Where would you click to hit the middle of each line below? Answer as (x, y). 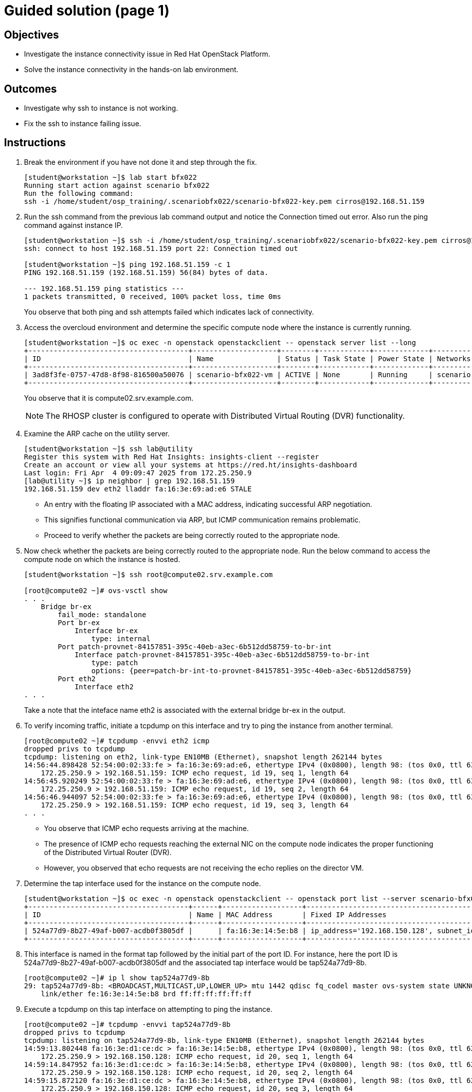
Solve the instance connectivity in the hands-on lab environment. (131, 70)
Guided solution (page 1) (87, 11)
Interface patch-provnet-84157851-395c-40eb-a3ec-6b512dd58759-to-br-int (222, 654)
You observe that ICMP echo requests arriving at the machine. (146, 828)
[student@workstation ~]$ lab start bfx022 (110, 177)
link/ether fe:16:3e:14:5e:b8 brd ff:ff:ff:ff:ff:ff (146, 994)
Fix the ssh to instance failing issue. (83, 124)
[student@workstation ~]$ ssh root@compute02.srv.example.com (148, 574)
